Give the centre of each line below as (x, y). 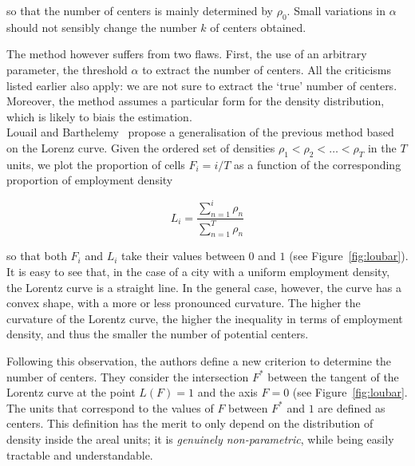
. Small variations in (336, 10)
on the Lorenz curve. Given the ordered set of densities (141, 147)
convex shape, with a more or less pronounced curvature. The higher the (184, 303)
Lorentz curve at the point (71, 392)
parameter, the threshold (67, 69)
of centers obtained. (258, 27)
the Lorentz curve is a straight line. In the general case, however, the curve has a (204, 287)
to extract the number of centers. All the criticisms (267, 69)
